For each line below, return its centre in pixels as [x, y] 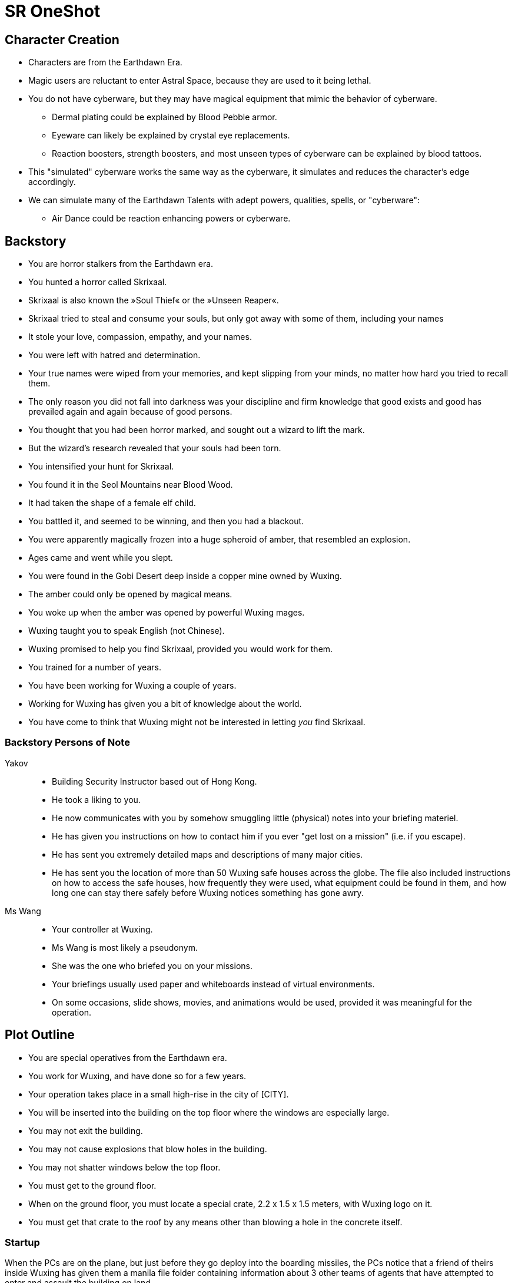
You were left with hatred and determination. [114, 355]
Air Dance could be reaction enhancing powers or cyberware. [171, 219]
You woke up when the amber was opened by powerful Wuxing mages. [167, 613]
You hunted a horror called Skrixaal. [98, 282]
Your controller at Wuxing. [102, 929]
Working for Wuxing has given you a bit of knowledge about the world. [165, 704]
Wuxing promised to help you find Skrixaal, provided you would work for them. [181, 649]
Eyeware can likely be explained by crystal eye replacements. [171, 135]
